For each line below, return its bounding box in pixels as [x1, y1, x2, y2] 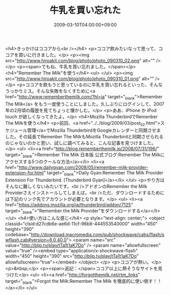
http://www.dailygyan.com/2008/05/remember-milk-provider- [18, 164, 149, 170]
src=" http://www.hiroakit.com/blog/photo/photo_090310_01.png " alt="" [5, 76, 154, 82]
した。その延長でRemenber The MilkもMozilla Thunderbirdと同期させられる [5, 133, 164, 139]
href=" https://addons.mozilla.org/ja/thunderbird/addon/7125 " [5, 202, 133, 208]
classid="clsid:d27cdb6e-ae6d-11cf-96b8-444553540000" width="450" [5, 220, 158, 227]
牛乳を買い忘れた [49, 5, 121, 16]
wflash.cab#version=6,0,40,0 [5, 237, 67, 243]
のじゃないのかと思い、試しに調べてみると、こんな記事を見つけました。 [5, 140, 156, 146]
